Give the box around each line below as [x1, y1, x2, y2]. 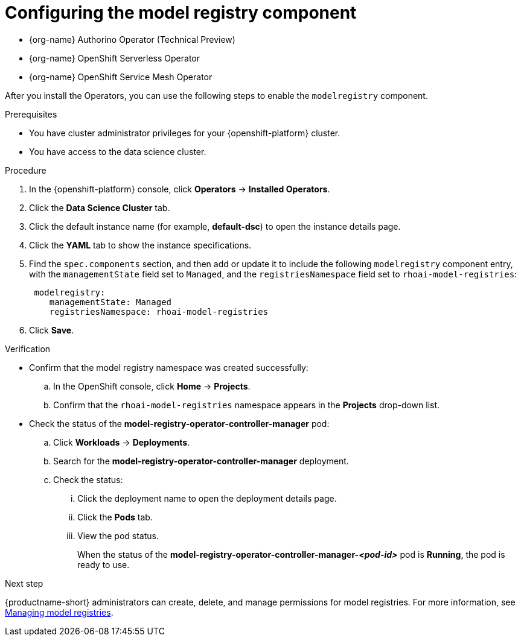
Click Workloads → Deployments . [53, 437, 190, 447]
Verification [5, 343, 51, 354]
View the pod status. [77, 530, 159, 541]
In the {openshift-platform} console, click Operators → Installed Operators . [29, 183, 330, 194]
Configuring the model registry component [5, 2, 357, 23]
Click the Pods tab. [77, 511, 153, 522]
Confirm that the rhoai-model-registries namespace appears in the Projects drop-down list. [53, 399, 440, 410]
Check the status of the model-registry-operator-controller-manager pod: [29, 418, 330, 429]
